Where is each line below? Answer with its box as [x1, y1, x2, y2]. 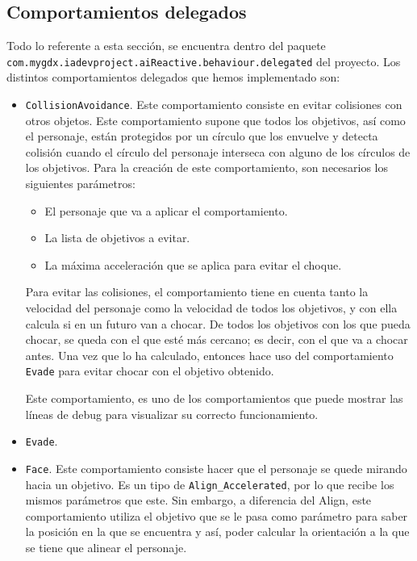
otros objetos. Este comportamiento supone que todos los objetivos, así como [25, 111, 406, 128]
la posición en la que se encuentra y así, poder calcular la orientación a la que [25, 523, 410, 540]
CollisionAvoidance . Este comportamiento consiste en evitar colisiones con [25, 96, 402, 113]
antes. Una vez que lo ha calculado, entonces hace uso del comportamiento [25, 346, 394, 363]
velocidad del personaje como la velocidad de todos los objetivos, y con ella [25, 299, 398, 316]
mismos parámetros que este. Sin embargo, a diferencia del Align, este [25, 492, 372, 509]
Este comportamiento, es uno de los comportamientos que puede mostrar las [25, 390, 403, 407]
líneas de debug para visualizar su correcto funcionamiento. [25, 405, 319, 422]
